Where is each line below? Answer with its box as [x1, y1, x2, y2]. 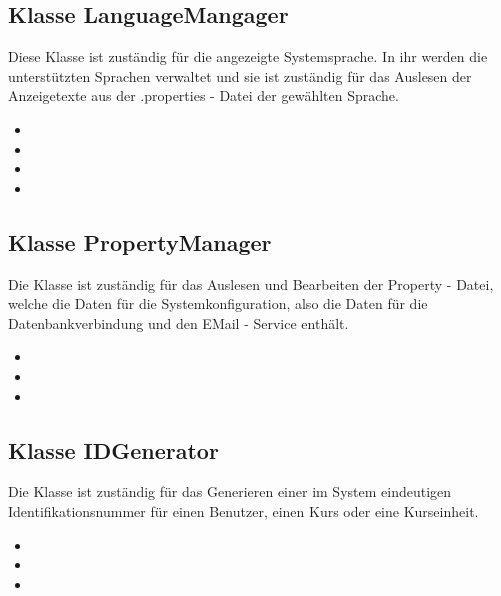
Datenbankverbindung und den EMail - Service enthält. [8, 312, 349, 333]
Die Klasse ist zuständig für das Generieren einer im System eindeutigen [8, 481, 452, 502]
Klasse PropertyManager [8, 226, 272, 257]
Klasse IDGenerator [8, 434, 219, 465]
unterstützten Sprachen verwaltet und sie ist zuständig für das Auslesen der [8, 65, 472, 86]
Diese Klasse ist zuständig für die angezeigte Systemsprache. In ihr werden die [8, 46, 488, 67]
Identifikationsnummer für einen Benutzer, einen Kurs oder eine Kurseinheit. [8, 500, 479, 521]
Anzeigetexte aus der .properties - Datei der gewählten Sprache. [8, 85, 399, 106]
